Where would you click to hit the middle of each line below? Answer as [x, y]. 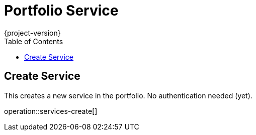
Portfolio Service [61, 11]
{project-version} [32, 33]
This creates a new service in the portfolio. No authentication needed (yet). [128, 95]
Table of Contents [34, 41]
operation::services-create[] [51, 111]
